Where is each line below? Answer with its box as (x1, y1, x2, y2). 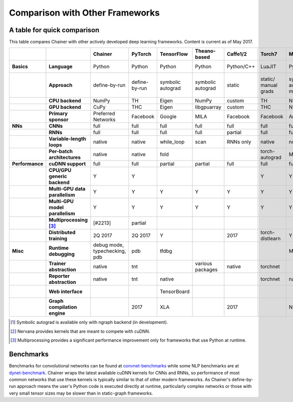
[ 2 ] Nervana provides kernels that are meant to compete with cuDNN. (10, 328, 150, 334)
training (49, 235, 68, 242)
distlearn (260, 235, 281, 242)
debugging (49, 251, 75, 258)
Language (49, 63, 73, 70)
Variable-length (49, 136, 86, 142)
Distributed (49, 229, 76, 236)
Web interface (49, 288, 83, 295)
